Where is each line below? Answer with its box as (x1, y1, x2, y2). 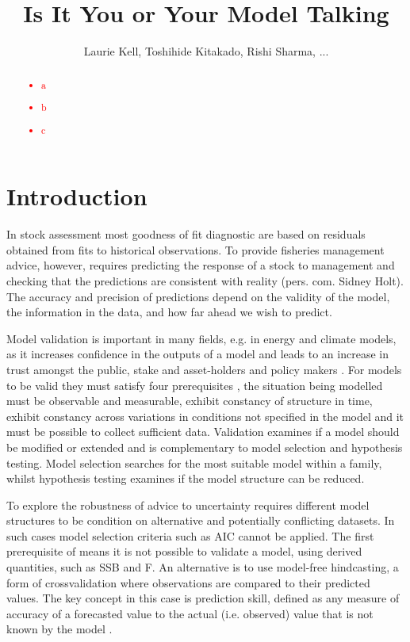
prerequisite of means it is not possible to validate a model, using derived (6, 543, 362, 560)
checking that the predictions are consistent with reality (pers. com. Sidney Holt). (6, 272, 404, 289)
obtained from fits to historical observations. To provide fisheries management (6, 241, 385, 258)
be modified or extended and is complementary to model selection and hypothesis (6, 438, 403, 455)
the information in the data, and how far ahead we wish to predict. (6, 304, 332, 320)
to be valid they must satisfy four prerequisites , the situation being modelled (6, 376, 383, 393)
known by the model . (6, 621, 113, 637)
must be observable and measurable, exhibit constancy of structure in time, (6, 392, 373, 409)
